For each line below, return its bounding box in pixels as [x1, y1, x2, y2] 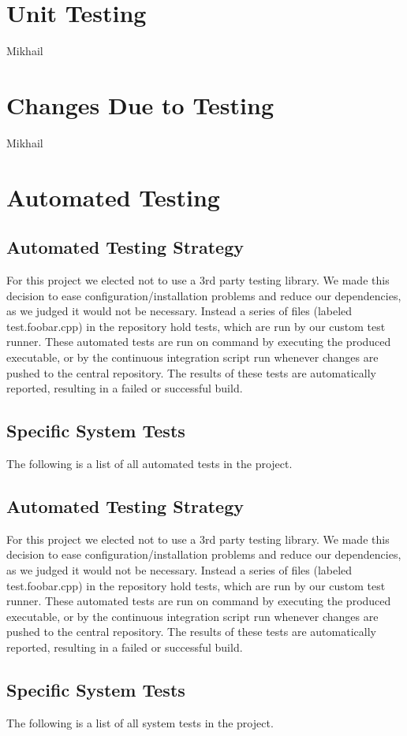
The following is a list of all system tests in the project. [6, 714, 274, 730]
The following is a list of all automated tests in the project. [6, 455, 293, 471]
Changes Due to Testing [6, 88, 274, 121]
